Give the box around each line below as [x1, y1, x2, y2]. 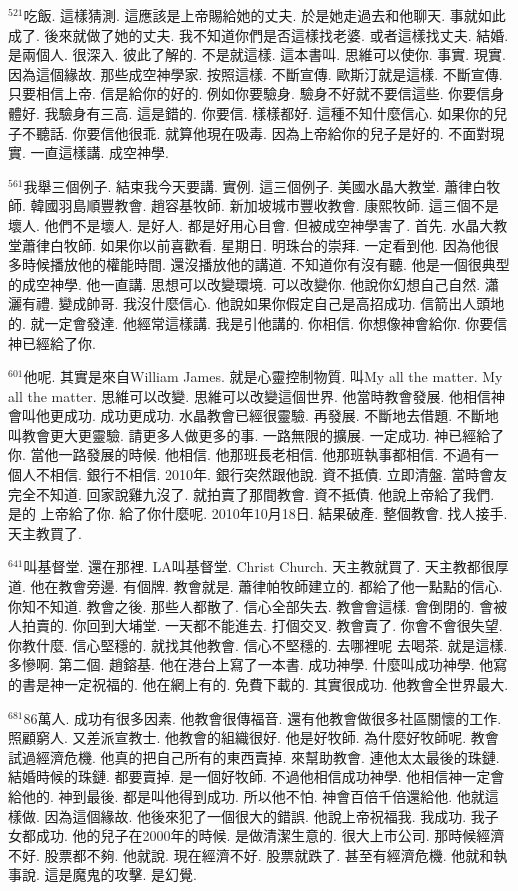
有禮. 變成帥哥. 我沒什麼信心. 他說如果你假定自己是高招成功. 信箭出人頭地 [21, 293, 505, 314]
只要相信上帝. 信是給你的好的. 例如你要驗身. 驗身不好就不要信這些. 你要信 [8, 83, 491, 104]
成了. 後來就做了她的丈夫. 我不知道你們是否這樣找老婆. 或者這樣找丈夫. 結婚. [8, 24, 509, 45]
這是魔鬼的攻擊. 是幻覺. [44, 864, 197, 885]
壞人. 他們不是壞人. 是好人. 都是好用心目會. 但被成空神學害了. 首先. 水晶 [8, 214, 480, 235]
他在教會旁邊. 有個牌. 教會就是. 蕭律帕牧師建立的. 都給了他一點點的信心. [30, 576, 503, 597]
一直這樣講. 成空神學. [30, 142, 169, 163]
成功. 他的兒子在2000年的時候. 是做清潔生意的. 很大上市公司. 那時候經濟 [35, 825, 505, 846]
